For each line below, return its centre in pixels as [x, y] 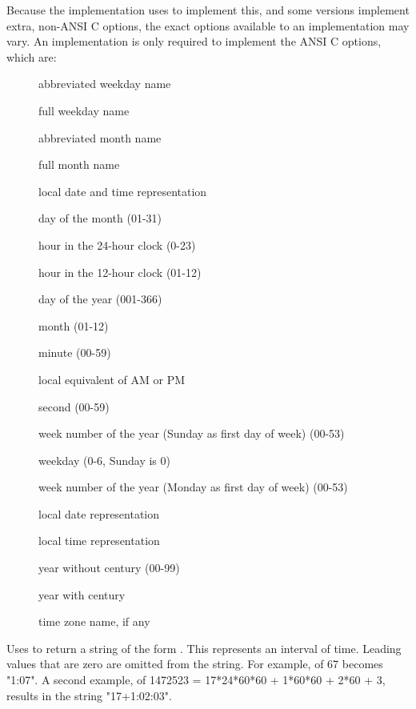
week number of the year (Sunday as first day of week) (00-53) [192, 433]
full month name [79, 164]
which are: [32, 56]
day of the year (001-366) [100, 299]
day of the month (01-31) [100, 218]
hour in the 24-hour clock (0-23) [117, 244]
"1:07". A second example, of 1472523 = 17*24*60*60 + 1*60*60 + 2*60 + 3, [196, 680]
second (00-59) [74, 406]
